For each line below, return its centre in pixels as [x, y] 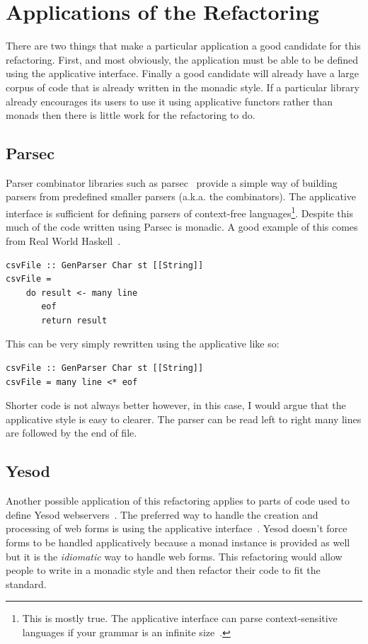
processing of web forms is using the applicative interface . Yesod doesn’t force [177, 528]
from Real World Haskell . [63, 240]
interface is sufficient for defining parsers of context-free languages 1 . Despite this [179, 212]
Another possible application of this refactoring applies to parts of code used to [178, 501]
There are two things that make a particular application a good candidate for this [183, 46]
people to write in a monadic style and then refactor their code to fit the [163, 570]
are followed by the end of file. [71, 433]
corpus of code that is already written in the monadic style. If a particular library [183, 87]
